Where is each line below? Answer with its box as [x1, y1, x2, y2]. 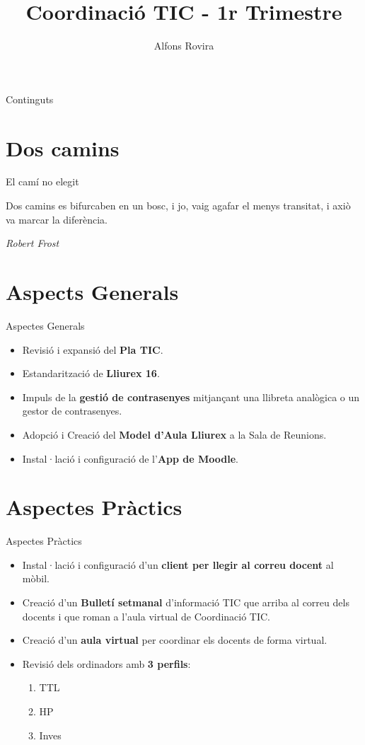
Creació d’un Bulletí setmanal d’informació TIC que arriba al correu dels [22, 595, 349, 609]
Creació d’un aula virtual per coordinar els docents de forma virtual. [22, 633, 328, 647]
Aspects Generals [6, 277, 179, 306]
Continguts [6, 91, 54, 106]
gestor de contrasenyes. [22, 403, 122, 418]
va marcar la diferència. [6, 212, 108, 226]
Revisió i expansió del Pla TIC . [22, 342, 163, 357]
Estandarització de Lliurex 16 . [22, 366, 160, 381]
